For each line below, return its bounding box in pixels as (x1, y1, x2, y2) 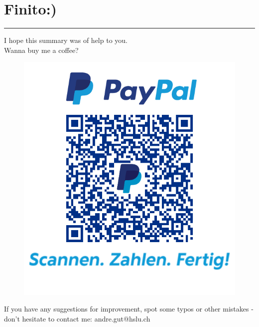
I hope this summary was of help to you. (4, 35, 128, 45)
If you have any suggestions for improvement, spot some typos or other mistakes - (4, 304, 254, 314)
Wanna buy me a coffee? (4, 44, 79, 55)
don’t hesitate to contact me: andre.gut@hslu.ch (4, 313, 150, 324)
